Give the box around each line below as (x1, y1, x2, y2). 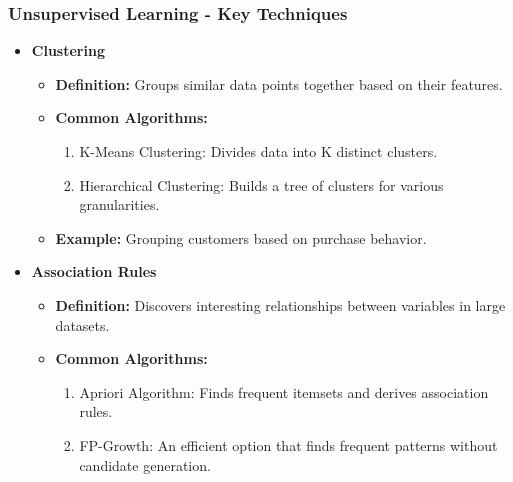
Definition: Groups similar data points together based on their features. (55, 73, 503, 94)
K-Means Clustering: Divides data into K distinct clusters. (79, 141, 438, 161)
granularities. (79, 194, 160, 215)
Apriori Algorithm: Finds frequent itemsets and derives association (79, 381, 489, 402)
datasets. (55, 314, 110, 335)
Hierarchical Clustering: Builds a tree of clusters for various (79, 174, 444, 195)
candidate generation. (79, 454, 211, 475)
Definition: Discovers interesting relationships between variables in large (55, 294, 506, 315)
